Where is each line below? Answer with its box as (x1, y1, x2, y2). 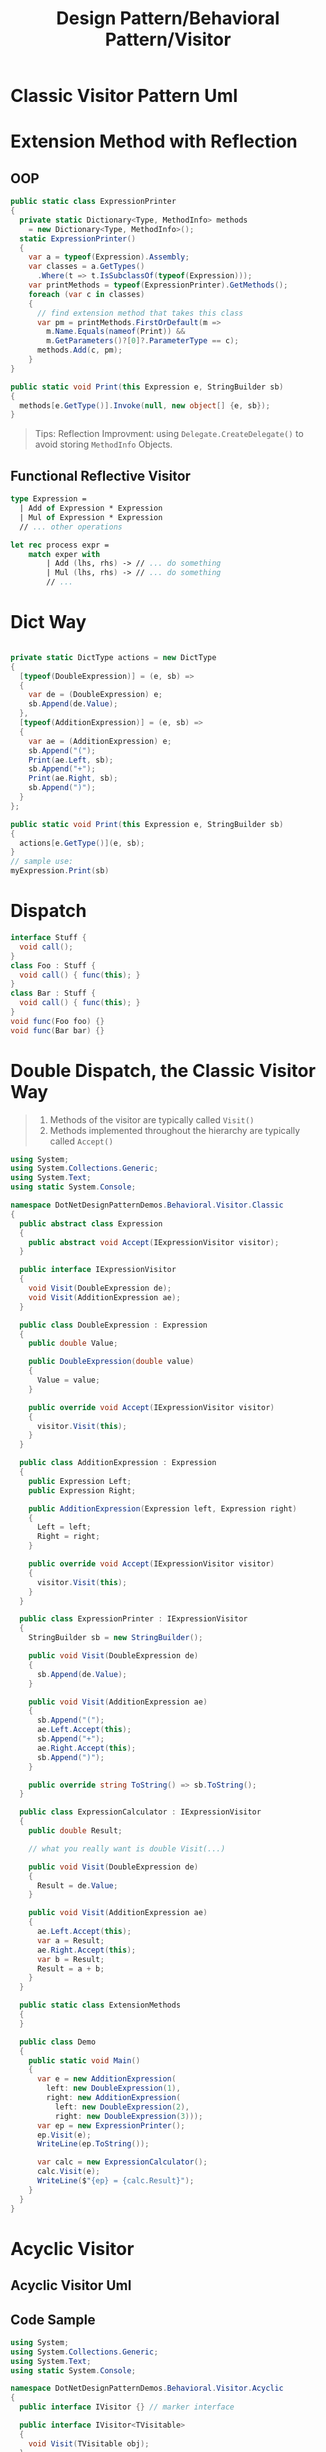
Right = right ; (36, 1532, 101, 1542)
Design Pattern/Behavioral (56, 7, 280, 30)
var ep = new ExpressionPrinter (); (36, 2120, 186, 2131)
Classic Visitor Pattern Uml (10, 85, 238, 107)
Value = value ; (36, 1375, 101, 1386)
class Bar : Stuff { (10, 988, 97, 999)
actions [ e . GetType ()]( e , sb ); (19, 838, 145, 848)
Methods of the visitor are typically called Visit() (49, 1113, 255, 1126)
